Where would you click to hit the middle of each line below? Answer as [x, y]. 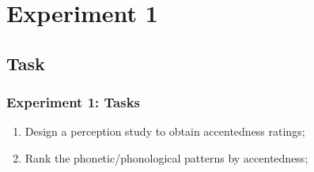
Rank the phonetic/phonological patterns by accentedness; [166, 157]
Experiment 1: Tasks [74, 102]
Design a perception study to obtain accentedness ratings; [165, 131]
